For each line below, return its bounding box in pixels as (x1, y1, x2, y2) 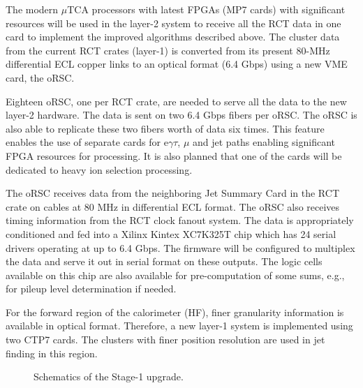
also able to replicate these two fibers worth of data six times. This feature (6, 121, 325, 135)
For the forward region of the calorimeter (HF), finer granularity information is (6, 304, 344, 319)
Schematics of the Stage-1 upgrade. (34, 369, 184, 384)
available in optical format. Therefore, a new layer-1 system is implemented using (6, 318, 353, 333)
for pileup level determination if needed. (6, 281, 177, 296)
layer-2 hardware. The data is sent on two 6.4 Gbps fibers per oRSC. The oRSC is (6, 107, 357, 122)
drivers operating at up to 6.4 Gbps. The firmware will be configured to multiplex (6, 240, 355, 255)
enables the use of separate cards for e (6, 135, 168, 149)
